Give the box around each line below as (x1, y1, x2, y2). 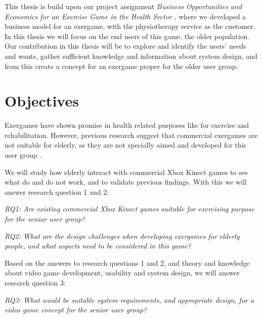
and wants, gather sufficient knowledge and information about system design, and (5, 50, 257, 61)
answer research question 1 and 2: (5, 186, 109, 197)
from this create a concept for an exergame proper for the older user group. (5, 60, 238, 71)
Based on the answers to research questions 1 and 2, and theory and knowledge (5, 257, 250, 268)
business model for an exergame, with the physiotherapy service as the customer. (5, 21, 255, 31)
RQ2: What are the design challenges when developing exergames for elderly (5, 230, 240, 241)
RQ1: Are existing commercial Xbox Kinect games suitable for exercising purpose (5, 203, 254, 214)
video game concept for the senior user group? (5, 304, 147, 315)
